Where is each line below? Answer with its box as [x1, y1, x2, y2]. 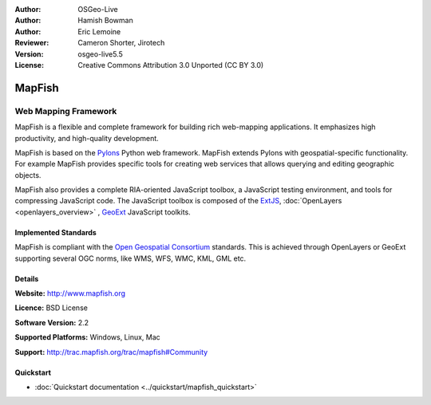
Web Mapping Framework [14, 105, 117, 116]
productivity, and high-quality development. [14, 133, 159, 143]
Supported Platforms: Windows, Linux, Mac [14, 332, 161, 342]
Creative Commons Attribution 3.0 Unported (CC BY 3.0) [77, 60, 264, 69]
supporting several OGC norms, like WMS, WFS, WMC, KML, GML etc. [14, 254, 247, 263]
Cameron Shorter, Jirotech [77, 38, 165, 48]
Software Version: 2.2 [14, 317, 89, 327]
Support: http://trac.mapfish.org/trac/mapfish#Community [14, 347, 208, 356]
